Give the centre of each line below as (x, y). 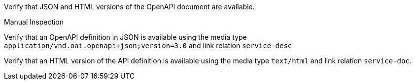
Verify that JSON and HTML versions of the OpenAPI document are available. (129, 7)
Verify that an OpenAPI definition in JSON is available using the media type (125, 37)
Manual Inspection (34, 22)
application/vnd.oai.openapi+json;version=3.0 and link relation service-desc (148, 45)
